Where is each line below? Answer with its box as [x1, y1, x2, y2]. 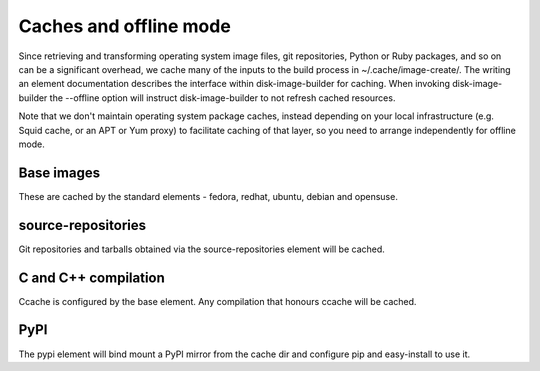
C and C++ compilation [18, 269, 165, 286]
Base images [18, 164, 100, 181]
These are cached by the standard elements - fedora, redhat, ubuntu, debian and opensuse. [18, 190, 399, 202]
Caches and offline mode [18, 15, 232, 37]
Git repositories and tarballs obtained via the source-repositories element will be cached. [18, 243, 385, 255]
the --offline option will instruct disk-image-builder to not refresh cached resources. [49, 91, 396, 104]
